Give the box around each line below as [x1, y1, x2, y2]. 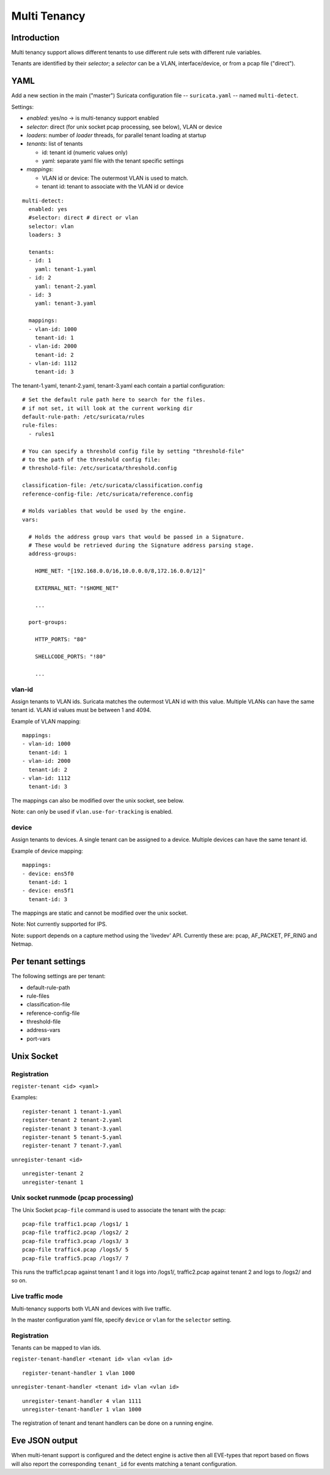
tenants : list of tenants [26, 140, 83, 147]
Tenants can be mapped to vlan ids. [11, 1344, 101, 1351]
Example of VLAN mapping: [11, 718, 81, 725]
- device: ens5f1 [22, 887, 74, 894]
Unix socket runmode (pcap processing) [11, 1194, 134, 1202]
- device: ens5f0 [22, 870, 74, 877]
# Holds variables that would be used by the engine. [22, 508, 186, 515]
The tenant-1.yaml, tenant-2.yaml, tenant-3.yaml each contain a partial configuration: [11, 382, 226, 389]
